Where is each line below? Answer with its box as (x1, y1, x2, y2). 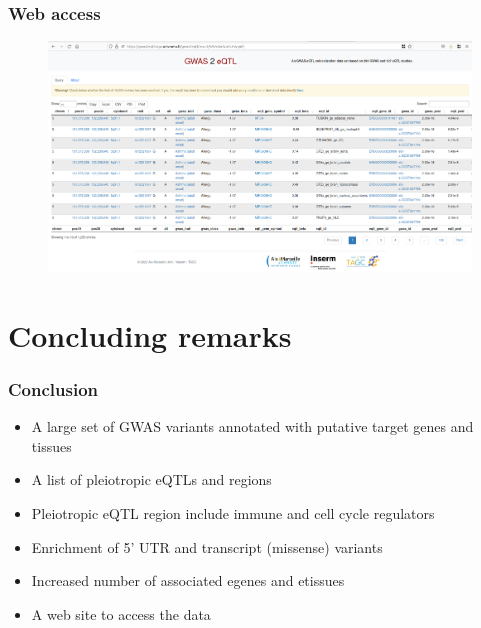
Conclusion (8, 376, 98, 401)
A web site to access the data (31, 603, 211, 624)
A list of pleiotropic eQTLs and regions (31, 469, 272, 490)
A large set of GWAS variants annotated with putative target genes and (31, 416, 474, 437)
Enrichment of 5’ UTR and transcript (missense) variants (31, 536, 383, 557)
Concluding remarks (8, 314, 292, 355)
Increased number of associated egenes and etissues (31, 570, 345, 591)
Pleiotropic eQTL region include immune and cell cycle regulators (31, 503, 435, 524)
